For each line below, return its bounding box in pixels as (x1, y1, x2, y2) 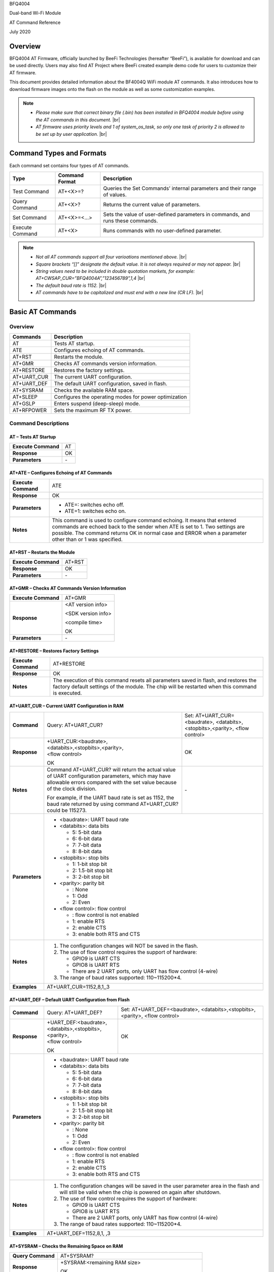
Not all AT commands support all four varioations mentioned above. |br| (36, 254, 187, 260)
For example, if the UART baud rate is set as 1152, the (47, 794, 175, 801)
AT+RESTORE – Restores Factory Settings (9, 648, 99, 654)
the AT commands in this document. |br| (36, 117, 120, 123)
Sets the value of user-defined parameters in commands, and (103, 211, 251, 218)
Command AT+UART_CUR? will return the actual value (47, 766, 176, 773)
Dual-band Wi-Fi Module (9, 10, 61, 16)
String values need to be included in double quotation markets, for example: (36, 268, 195, 274)
